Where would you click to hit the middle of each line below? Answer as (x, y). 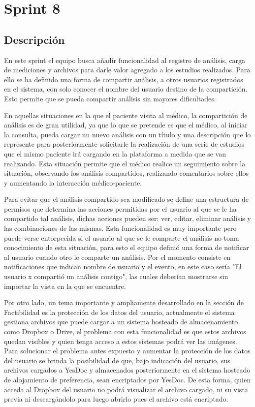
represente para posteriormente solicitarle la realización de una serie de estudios (124, 144)
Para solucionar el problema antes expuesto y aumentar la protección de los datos (127, 351)
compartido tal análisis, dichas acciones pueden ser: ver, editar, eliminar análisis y (127, 218)
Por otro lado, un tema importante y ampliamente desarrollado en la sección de (124, 302)
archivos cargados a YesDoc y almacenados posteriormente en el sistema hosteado (127, 370)
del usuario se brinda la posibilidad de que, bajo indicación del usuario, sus (117, 360)
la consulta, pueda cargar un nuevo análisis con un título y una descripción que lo (127, 134)
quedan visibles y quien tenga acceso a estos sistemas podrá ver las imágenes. (121, 341)
